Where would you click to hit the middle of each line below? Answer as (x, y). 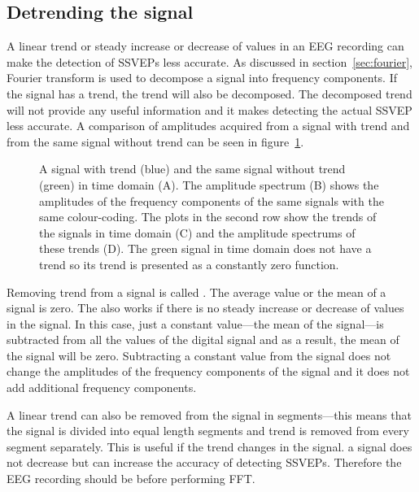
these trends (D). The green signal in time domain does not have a (205, 248)
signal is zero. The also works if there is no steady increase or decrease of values (205, 308)
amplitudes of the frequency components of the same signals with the (212, 200)
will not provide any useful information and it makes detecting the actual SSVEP (209, 109)
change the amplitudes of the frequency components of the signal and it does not (208, 371)
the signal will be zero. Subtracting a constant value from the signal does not (199, 355)
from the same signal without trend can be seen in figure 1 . (155, 141)
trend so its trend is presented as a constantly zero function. (189, 264)
